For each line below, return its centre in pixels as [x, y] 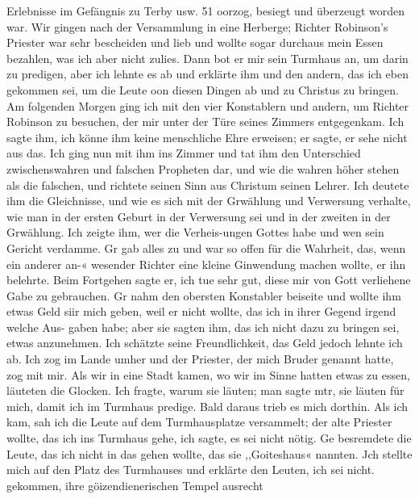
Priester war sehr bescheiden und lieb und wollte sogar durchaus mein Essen [195, 42]
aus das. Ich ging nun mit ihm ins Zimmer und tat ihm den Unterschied [184, 153]
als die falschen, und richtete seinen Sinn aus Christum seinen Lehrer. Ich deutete [208, 185]
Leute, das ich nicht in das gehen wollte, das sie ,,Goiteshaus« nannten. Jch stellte [209, 453]
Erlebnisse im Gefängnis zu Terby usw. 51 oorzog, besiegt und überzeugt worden [205, 10]
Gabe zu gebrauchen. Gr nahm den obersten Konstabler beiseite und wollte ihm [204, 295]
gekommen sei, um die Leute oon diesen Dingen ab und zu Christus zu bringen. [203, 89]
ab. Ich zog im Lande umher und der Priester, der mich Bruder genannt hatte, [200, 359]
